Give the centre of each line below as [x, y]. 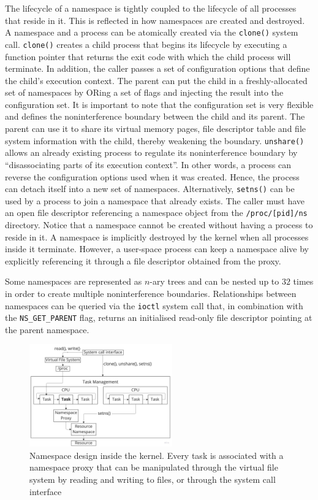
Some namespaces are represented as [74, 281]
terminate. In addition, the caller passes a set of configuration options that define [157, 68]
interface [46, 491]
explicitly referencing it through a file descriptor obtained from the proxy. [143, 260]
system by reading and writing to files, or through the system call [153, 479]
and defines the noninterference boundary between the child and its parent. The [155, 116]
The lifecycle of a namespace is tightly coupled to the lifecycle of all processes [151, 8]
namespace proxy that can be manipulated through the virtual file [154, 467]
